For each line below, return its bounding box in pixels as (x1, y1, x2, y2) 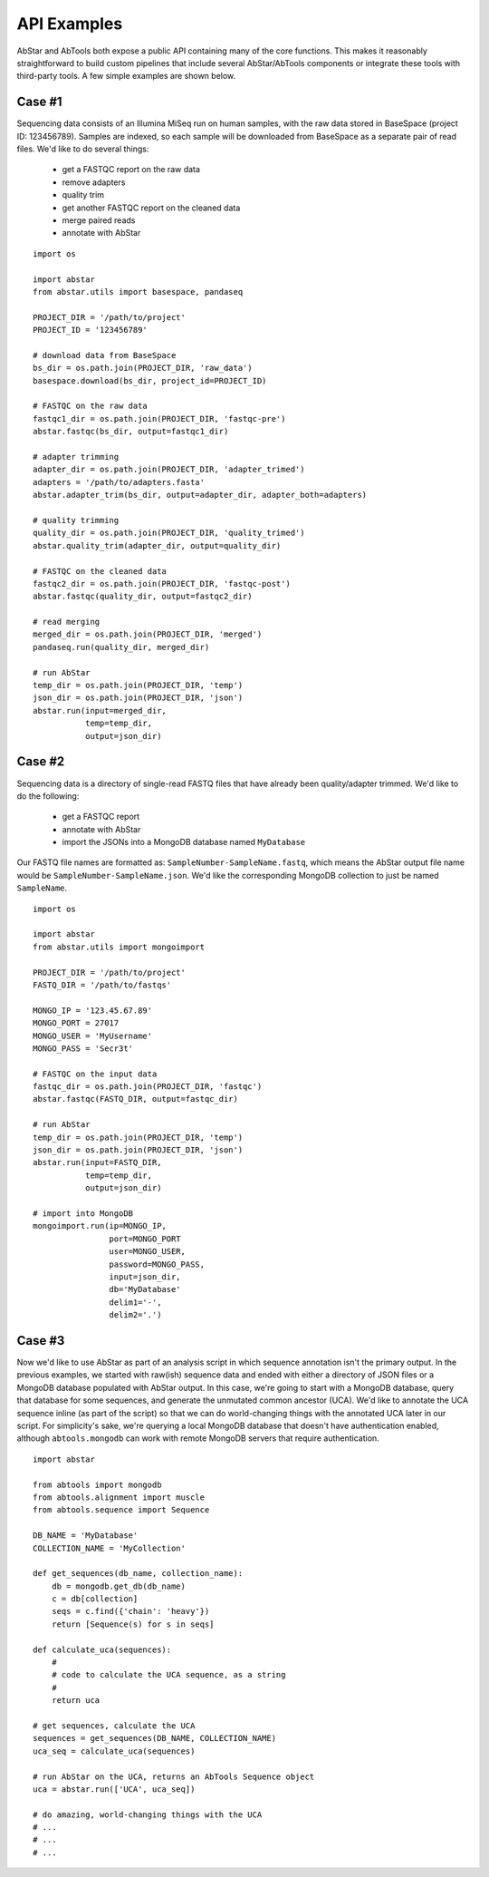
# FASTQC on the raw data (33, 401, 149, 412)
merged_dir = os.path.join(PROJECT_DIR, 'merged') (33, 629, 263, 639)
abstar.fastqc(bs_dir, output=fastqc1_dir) (33, 426, 229, 437)
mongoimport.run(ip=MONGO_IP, (33, 1221, 168, 1231)
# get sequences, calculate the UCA (33, 1720, 196, 1731)
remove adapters (62, 177, 126, 188)
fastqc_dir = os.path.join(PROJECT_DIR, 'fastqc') (33, 1082, 263, 1092)
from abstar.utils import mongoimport (33, 941, 206, 952)
